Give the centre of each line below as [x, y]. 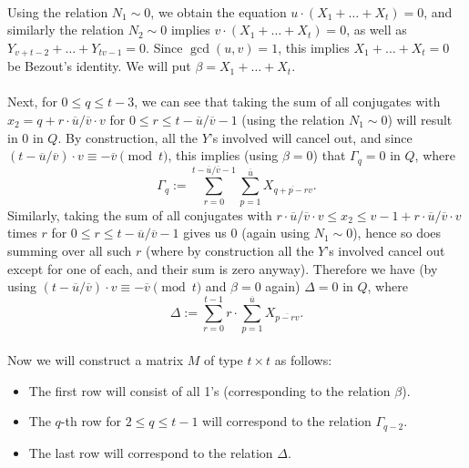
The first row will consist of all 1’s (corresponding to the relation [209, 390]
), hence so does [397, 233]
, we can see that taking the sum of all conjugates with [287, 102]
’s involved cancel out [385, 250]
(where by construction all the [229, 250]
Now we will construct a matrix [96, 360]
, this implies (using [223, 155]
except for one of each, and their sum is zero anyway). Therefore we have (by [223, 268]
